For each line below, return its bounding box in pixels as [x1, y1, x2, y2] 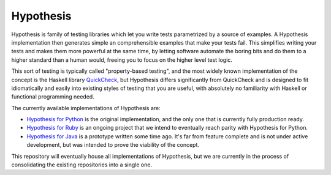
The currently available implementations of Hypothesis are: [11, 104, 161, 111]
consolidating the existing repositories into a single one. [11, 161, 153, 168]
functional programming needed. [11, 93, 94, 100]
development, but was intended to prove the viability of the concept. [26, 141, 199, 149]
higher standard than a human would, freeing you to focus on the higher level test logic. [11, 56, 233, 64]
